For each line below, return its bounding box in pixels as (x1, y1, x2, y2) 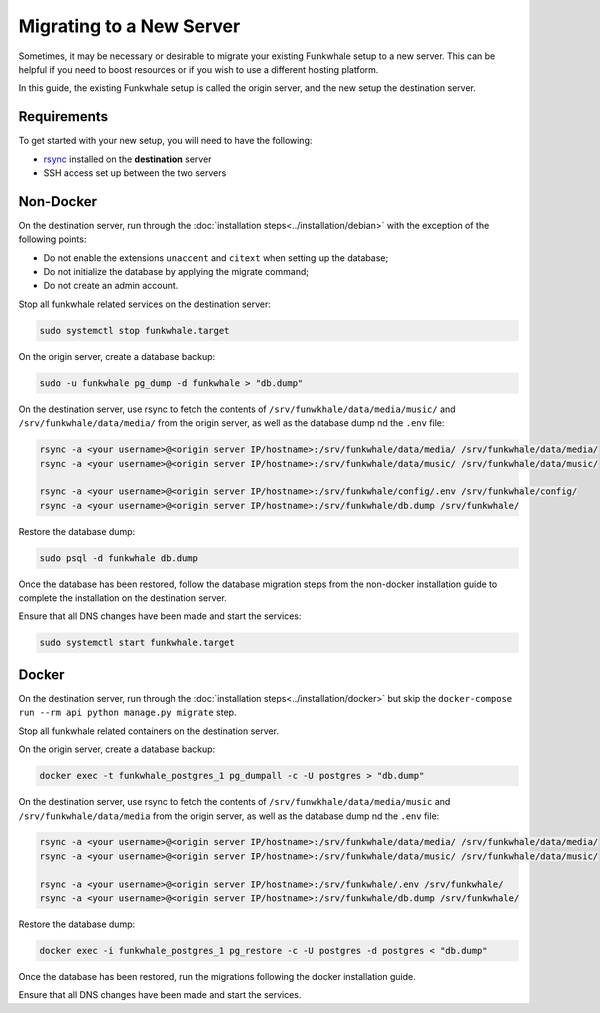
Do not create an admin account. (43, 280, 179, 292)
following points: (18, 233, 87, 245)
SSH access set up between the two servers (43, 167, 227, 179)
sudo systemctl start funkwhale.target (39, 637, 235, 649)
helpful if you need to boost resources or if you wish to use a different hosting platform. (18, 63, 379, 75)
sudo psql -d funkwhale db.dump (39, 552, 199, 564)
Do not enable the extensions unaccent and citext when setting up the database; (43, 251, 389, 264)
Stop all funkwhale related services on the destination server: (18, 298, 272, 310)
